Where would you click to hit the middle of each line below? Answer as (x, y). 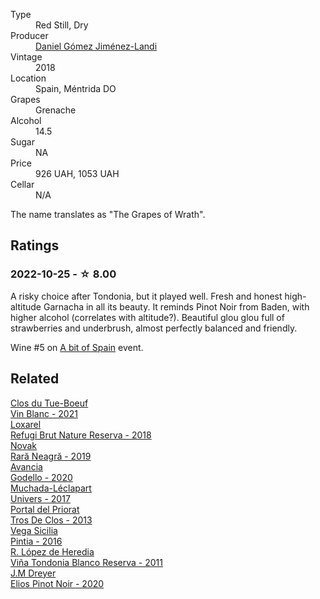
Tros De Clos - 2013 (51, 520)
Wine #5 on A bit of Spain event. (77, 347)
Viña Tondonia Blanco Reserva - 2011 (86, 562)
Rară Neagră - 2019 (51, 456)
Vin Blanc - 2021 (44, 413)
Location (28, 78)
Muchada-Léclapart (51, 488)
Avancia (26, 466)
